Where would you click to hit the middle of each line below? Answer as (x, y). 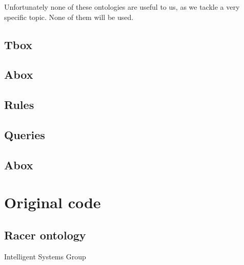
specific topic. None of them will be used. (69, 17)
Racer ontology (45, 235)
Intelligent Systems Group (45, 256)
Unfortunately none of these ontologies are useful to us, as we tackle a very (122, 7)
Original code (53, 202)
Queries (25, 134)
